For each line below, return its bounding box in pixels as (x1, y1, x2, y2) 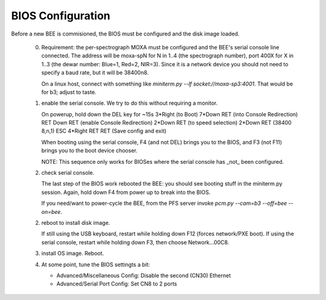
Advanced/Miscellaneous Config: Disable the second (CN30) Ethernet (56, 272, 231, 279)
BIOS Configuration (11, 9, 111, 22)
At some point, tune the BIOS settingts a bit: (41, 261, 150, 268)
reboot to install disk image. (41, 219, 110, 226)
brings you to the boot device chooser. (41, 147, 138, 154)
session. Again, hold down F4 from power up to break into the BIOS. (41, 189, 211, 196)
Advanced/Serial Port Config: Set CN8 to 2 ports (56, 280, 177, 287)
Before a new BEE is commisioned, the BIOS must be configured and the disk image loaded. (11, 30, 240, 37)
